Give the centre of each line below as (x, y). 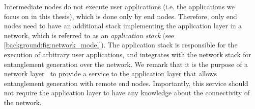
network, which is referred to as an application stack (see (89, 35)
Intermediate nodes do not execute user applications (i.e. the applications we (119, 6)
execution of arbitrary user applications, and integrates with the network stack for (128, 54)
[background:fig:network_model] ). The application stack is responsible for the (121, 45)
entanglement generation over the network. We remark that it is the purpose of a (126, 64)
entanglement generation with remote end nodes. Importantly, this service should (126, 83)
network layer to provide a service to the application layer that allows (111, 74)
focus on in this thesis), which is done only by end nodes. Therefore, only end (121, 16)
